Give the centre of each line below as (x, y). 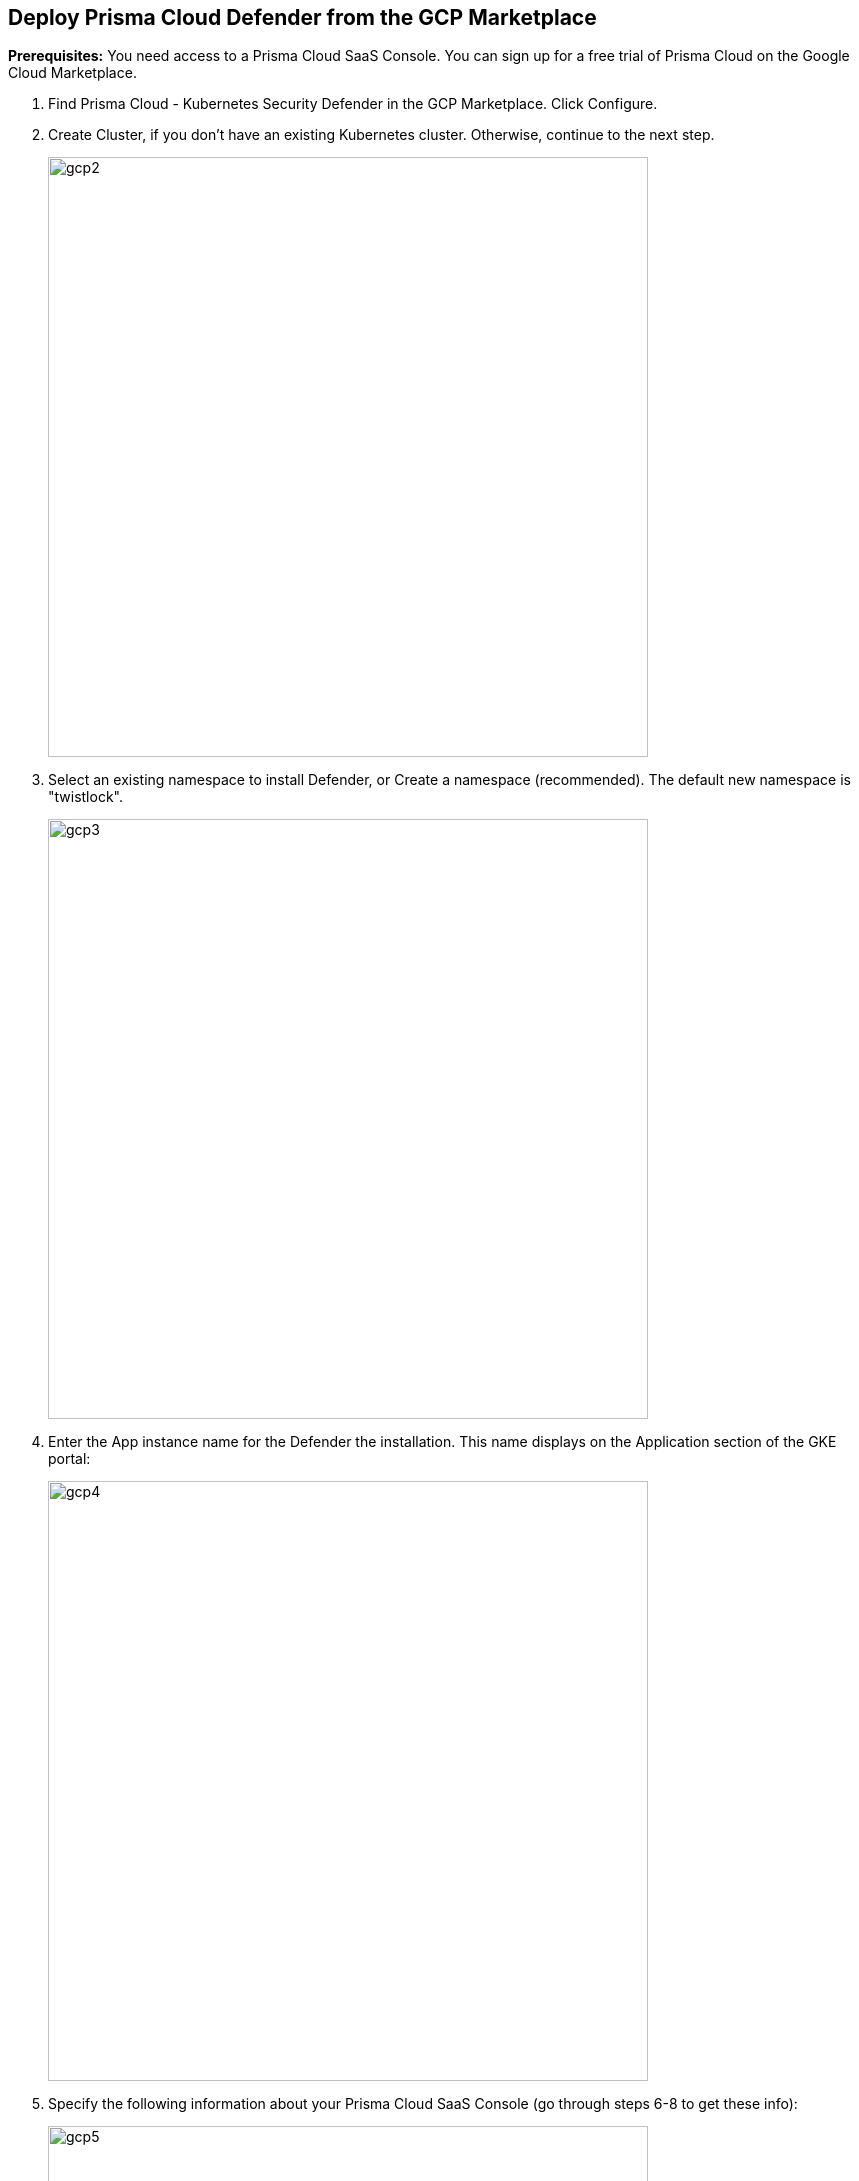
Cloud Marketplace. (72, 73)
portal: (69, 1459)
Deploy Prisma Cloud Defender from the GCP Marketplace (302, 17)
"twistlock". (85, 797)
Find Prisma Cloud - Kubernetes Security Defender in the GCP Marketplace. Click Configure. (353, 104)
